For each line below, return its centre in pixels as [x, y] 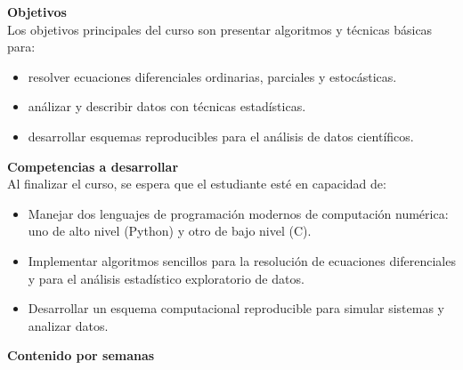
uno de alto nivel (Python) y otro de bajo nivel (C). [170, 231]
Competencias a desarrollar [93, 166]
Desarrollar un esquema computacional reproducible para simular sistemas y [236, 308]
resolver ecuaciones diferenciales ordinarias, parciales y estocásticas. [212, 76]
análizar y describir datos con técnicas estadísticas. [167, 106]
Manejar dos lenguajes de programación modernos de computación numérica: [238, 213]
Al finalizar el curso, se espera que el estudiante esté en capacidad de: [197, 184]
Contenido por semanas [81, 355]
